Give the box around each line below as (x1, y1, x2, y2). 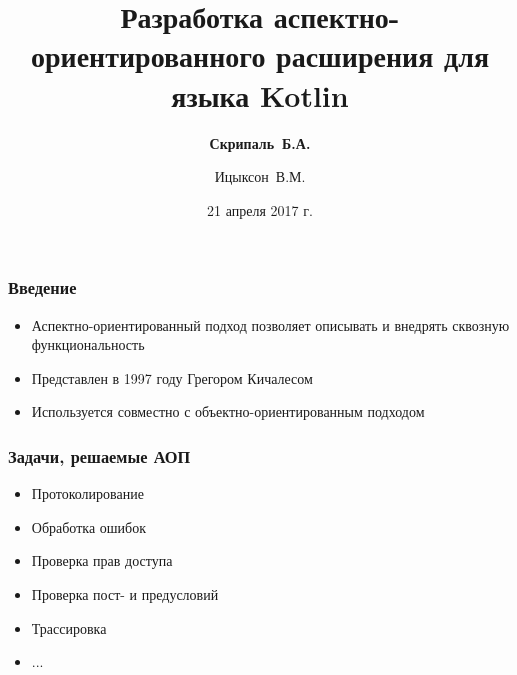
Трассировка (31, 617, 107, 638)
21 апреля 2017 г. (207, 199, 313, 220)
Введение (8, 275, 77, 300)
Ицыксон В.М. (214, 166, 306, 187)
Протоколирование (31, 483, 144, 504)
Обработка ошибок (31, 516, 146, 537)
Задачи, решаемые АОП (8, 443, 191, 468)
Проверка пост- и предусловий (31, 583, 219, 604)
